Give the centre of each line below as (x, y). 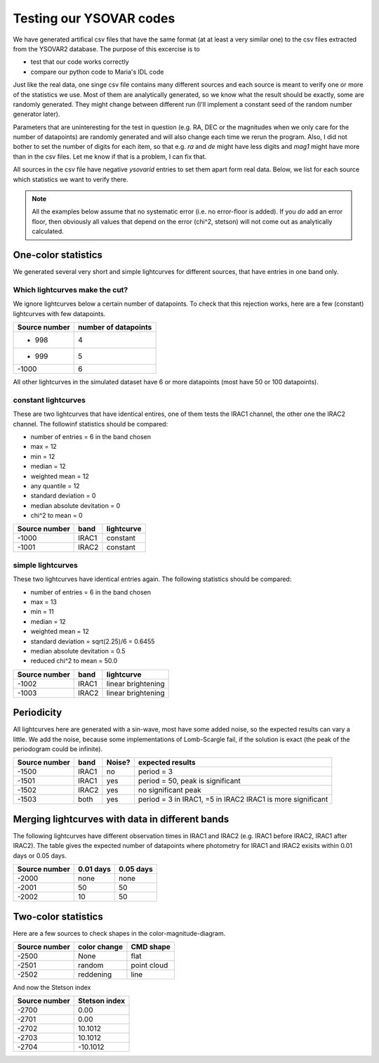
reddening (95, 974)
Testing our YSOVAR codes (94, 18)
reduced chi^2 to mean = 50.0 (74, 661)
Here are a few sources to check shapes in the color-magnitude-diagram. (119, 933)
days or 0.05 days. (40, 855)
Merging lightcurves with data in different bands (121, 819)
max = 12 (44, 447)
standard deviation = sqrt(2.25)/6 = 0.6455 (93, 641)
